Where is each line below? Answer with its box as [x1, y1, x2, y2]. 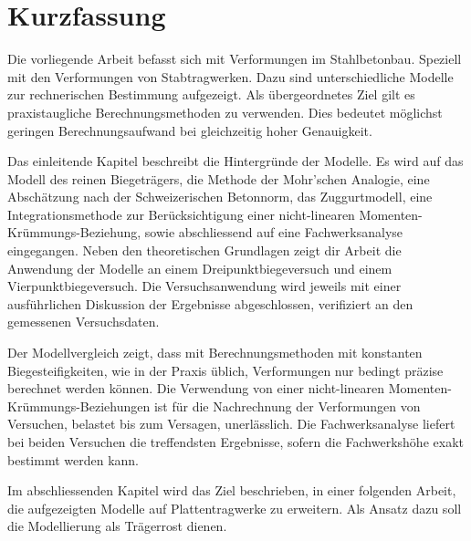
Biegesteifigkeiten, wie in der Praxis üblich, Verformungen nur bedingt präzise [7, 360, 444, 380]
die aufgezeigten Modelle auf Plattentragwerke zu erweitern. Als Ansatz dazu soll [7, 498, 462, 517]
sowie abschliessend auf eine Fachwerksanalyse [144, 223, 403, 242]
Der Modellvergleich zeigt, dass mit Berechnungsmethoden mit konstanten [7, 343, 423, 362]
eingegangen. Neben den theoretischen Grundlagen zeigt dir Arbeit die [7, 241, 402, 260]
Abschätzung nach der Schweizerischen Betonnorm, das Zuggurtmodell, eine [7, 187, 433, 206]
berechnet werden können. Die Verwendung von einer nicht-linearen [7, 379, 385, 398]
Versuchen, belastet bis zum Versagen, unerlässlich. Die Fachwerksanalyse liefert [7, 414, 455, 433]
